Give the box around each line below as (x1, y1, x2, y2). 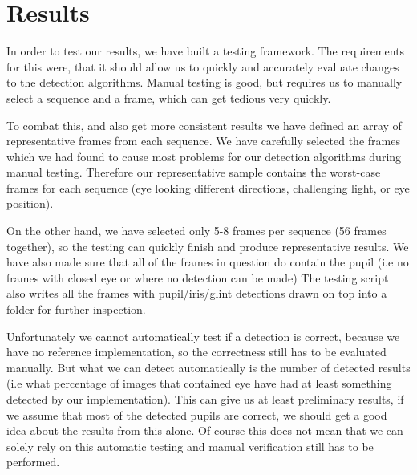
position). (6, 195, 54, 212)
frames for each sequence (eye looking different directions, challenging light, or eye (6, 179, 410, 196)
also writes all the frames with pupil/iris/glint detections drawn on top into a (6, 285, 387, 302)
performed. (6, 453, 60, 470)
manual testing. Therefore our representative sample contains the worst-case (6, 164, 381, 181)
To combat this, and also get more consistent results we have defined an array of (6, 116, 402, 133)
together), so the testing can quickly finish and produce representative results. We (6, 237, 409, 254)
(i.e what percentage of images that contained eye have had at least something (6, 375, 392, 392)
